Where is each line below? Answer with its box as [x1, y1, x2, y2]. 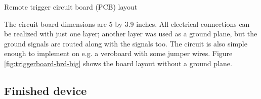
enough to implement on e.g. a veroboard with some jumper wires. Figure [4, 48, 233, 59]
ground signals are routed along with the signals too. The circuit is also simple [4, 38, 247, 48]
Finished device [4, 82, 87, 98]
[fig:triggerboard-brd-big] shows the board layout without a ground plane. [4, 58, 232, 68]
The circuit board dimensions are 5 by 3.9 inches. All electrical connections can [4, 18, 250, 29]
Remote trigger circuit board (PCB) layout [4, 2, 138, 12]
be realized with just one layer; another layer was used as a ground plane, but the [4, 28, 257, 39]
